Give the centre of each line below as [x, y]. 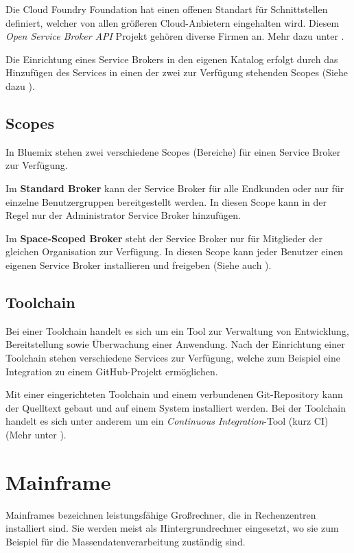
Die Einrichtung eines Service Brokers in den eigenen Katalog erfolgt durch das [172, 59]
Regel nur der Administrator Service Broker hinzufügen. [123, 215]
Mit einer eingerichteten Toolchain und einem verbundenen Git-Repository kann [174, 394]
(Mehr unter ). [36, 434]
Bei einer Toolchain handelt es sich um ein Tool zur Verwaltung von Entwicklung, [177, 330]
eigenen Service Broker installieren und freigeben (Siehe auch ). [139, 264]
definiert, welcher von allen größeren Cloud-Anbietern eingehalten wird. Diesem [173, 22]
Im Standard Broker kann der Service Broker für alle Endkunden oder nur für [175, 188]
